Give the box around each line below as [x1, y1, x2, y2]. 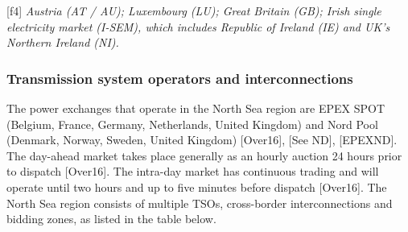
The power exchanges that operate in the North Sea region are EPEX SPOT [6, 100, 385, 116]
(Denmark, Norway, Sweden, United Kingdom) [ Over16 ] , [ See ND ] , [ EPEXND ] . [6, 131, 398, 148]
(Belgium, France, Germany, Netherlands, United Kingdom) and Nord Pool [6, 115, 378, 132]
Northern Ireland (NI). [6, 34, 119, 51]
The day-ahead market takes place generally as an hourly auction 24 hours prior [6, 147, 402, 164]
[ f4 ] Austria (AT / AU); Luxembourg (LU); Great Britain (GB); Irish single [6, 2, 381, 19]
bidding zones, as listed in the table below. [6, 210, 216, 227]
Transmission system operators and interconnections [6, 68, 353, 88]
